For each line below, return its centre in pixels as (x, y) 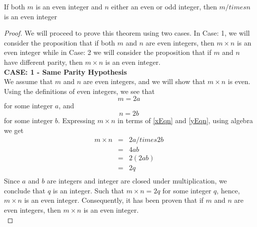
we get (14, 130)
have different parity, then (43, 62)
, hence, (228, 190)
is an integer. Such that (89, 190)
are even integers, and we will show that (144, 81)
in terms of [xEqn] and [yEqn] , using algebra (185, 120)
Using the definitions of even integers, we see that (79, 91)
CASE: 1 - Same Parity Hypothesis (65, 71)
